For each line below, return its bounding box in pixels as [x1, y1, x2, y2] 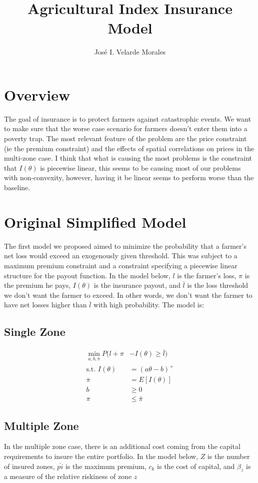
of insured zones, [4, 460, 55, 471]
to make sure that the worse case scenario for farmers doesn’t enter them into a [4, 123, 247, 134]
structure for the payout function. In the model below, [4, 270, 170, 280]
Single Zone [4, 324, 65, 339]
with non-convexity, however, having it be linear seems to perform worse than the [4, 172, 254, 183]
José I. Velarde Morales [94, 47, 166, 57]
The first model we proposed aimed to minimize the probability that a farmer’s [4, 240, 246, 251]
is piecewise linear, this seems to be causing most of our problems [40, 162, 241, 173]
